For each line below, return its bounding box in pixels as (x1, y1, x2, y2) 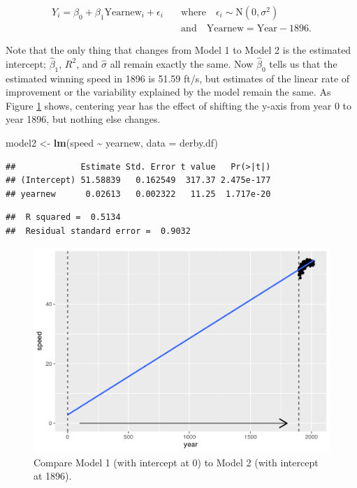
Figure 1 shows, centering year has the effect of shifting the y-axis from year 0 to (6, 98, 351, 112)
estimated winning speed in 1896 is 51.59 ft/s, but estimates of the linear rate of (6, 71, 350, 85)
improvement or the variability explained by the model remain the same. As (6, 84, 331, 99)
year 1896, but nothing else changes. (6, 112, 161, 126)
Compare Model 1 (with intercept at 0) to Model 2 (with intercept (34, 454, 319, 469)
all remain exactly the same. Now (110, 56, 254, 71)
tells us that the (269, 56, 337, 71)
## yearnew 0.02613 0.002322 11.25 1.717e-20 (6, 188, 271, 199)
